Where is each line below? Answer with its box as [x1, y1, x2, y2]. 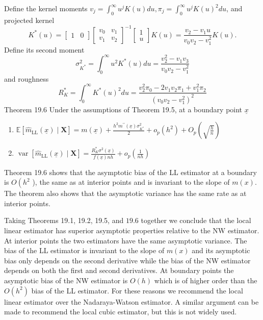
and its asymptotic [192, 245, 250, 256]
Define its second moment [4, 44, 85, 55]
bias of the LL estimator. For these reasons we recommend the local [31, 285, 243, 296]
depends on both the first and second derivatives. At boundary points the [4, 265, 234, 276]
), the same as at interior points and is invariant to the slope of [32, 177, 230, 187]
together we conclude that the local [141, 215, 251, 226]
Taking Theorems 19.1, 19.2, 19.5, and [4, 215, 124, 226]
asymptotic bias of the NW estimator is [4, 275, 128, 286]
